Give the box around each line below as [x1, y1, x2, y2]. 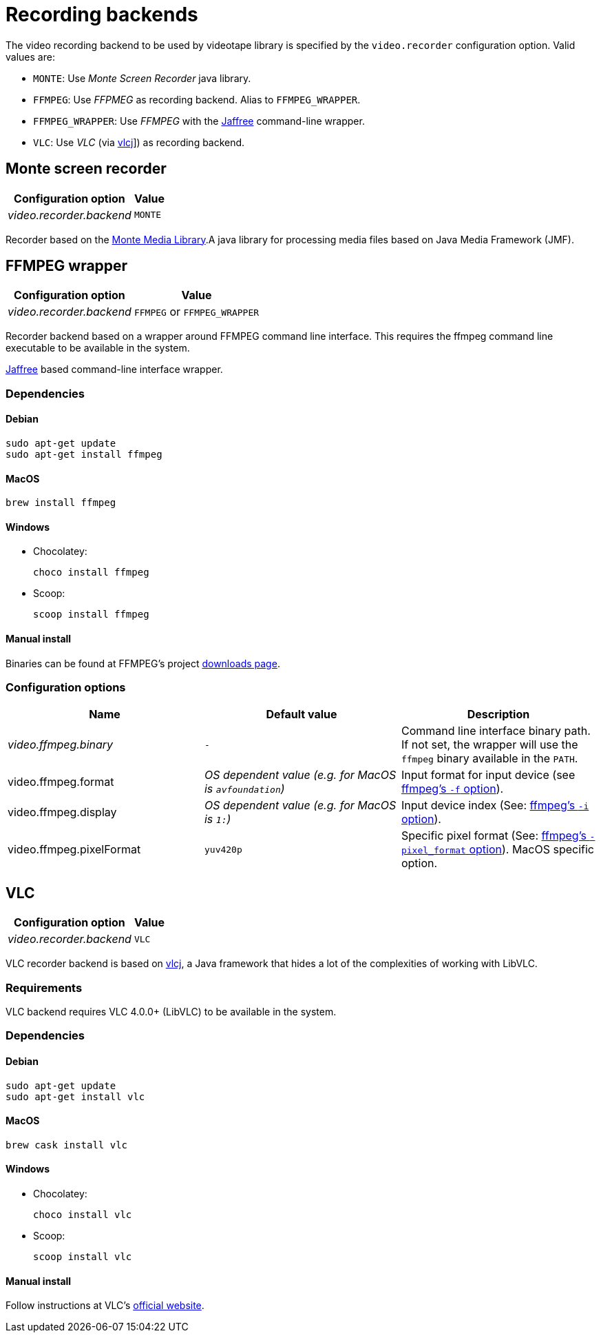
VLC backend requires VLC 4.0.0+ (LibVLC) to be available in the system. [6, 1006, 337, 1018]
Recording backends [6, 3, 198, 26]
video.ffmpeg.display [8, 805, 117, 820]
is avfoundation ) [204, 782, 285, 796]
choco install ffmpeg [33, 567, 149, 578]
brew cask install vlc [6, 1139, 128, 1151]
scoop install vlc [33, 1251, 132, 1263]
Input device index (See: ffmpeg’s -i [401, 798, 589, 813]
